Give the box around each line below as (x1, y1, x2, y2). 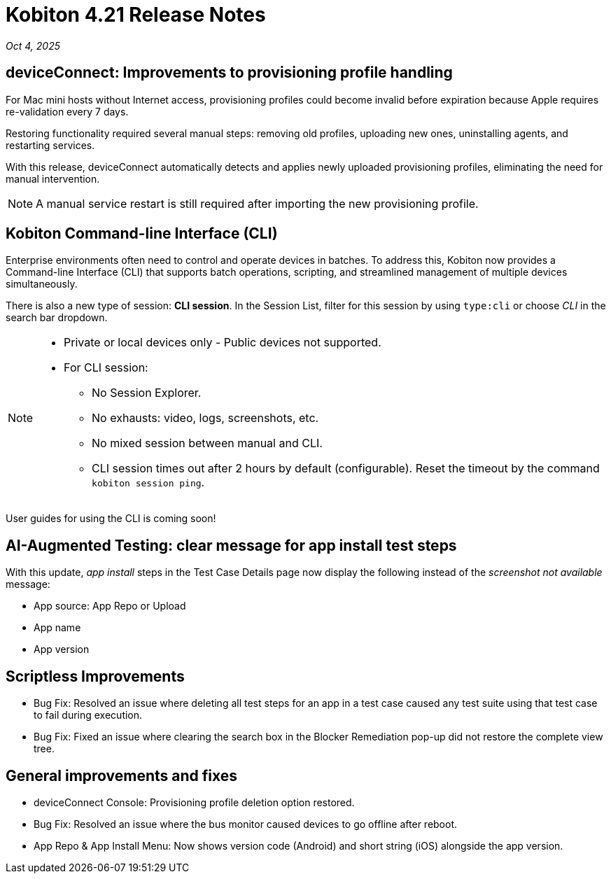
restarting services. (6, 139, 95, 151)
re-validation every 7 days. (6, 105, 129, 118)
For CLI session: (64, 360, 148, 375)
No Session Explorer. (92, 386, 202, 400)
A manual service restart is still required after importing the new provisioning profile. (36, 196, 479, 211)
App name (34, 621, 81, 634)
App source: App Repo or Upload (34, 600, 186, 612)
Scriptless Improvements (6, 667, 185, 685)
